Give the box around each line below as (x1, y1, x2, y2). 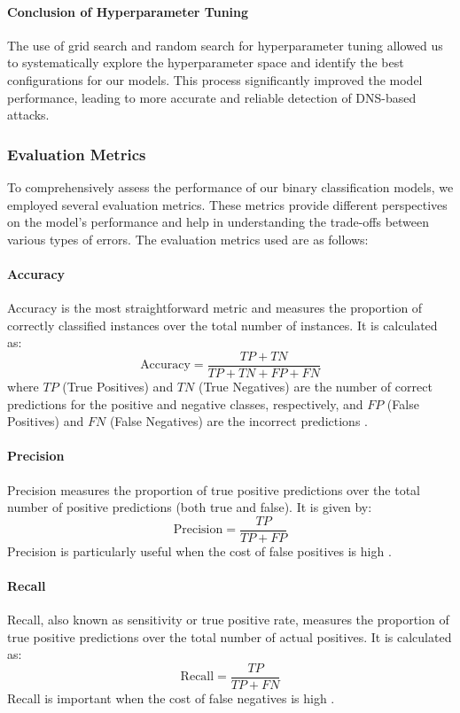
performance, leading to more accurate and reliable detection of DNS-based (7, 88, 417, 106)
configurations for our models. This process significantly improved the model (7, 70, 423, 89)
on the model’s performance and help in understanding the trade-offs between (7, 213, 430, 231)
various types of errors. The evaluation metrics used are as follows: (7, 229, 369, 248)
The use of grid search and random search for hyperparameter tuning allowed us (7, 35, 443, 54)
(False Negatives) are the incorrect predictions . (109, 412, 368, 430)
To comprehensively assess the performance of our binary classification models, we (7, 177, 454, 196)
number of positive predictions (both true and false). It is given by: (7, 498, 372, 516)
